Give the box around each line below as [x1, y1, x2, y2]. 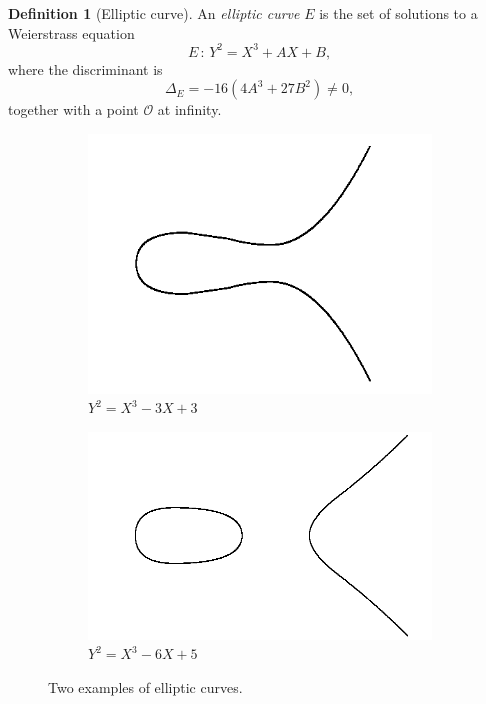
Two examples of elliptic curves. [48, 676, 243, 697]
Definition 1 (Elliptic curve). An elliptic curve [8, 3, 300, 23]
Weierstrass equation [8, 22, 135, 43]
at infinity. [157, 99, 222, 120]
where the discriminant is [8, 58, 163, 79]
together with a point [8, 99, 139, 120]
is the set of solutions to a [319, 3, 478, 23]
